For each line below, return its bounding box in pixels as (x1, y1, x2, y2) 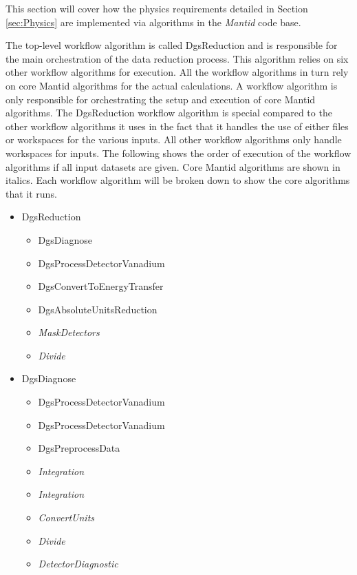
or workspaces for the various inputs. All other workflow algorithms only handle (6, 132, 342, 147)
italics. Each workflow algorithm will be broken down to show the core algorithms (6, 173, 350, 187)
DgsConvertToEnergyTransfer (38, 279, 164, 293)
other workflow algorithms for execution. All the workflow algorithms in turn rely (6, 65, 349, 79)
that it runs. (6, 186, 57, 200)
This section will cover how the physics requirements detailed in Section (6, 1, 308, 15)
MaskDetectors (38, 325, 100, 339)
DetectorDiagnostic (38, 556, 118, 571)
